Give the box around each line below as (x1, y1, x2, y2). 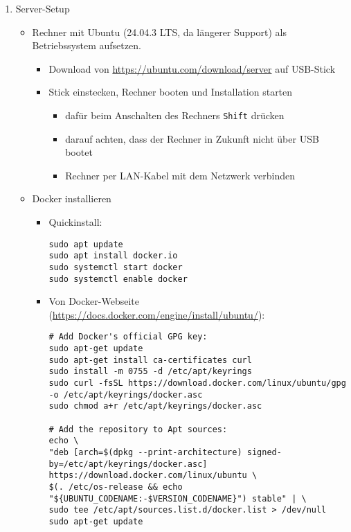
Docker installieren (32, 191, 111, 206)
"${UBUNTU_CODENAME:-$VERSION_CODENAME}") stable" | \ (48, 493, 307, 504)
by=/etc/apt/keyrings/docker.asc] (48, 459, 208, 469)
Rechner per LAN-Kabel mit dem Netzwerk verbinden (65, 168, 296, 182)
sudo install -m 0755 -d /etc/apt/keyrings (48, 366, 252, 377)
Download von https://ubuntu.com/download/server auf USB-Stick (48, 61, 336, 76)
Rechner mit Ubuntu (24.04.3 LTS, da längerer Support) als (32, 24, 287, 39)
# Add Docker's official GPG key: (48, 332, 208, 342)
